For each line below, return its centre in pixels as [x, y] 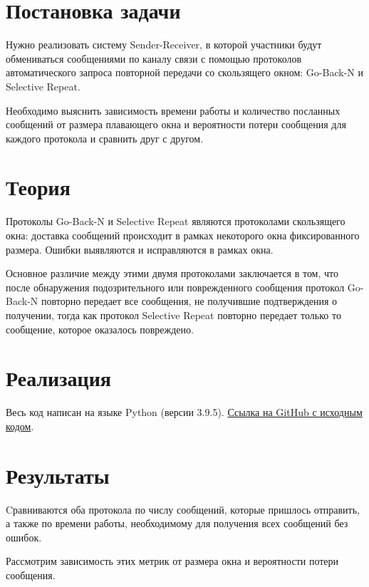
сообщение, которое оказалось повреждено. [100, 329]
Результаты [58, 475]
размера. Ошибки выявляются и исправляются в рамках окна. [140, 249]
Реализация [58, 378]
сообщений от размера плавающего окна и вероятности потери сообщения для [176, 124]
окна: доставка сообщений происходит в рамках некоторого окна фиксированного [183, 235]
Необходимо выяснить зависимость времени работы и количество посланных [173, 110]
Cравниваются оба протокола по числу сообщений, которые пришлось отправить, [183, 509]
